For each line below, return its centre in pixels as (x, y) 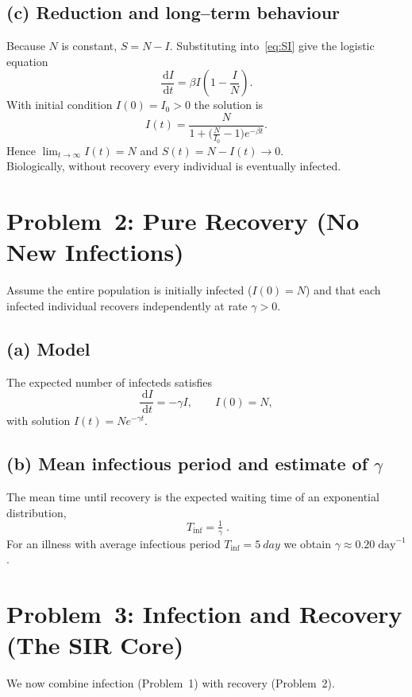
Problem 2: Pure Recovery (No (183, 221)
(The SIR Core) (95, 645)
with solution (39, 421)
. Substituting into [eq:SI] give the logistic (272, 46)
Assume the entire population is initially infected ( (129, 290)
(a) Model (48, 348)
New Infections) (95, 252)
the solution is (229, 105)
